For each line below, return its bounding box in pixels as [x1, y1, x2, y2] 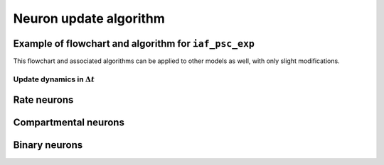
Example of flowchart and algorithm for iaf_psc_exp [13, 38, 255, 50]
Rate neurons [13, 94, 74, 106]
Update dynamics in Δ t [13, 74, 95, 84]
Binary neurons [13, 139, 83, 152]
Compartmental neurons [13, 117, 124, 129]
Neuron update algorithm [13, 11, 165, 26]
